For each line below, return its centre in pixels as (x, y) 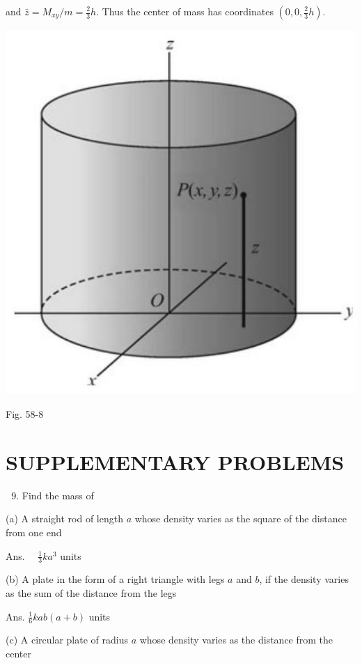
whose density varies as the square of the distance (241, 518)
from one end (34, 532)
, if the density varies (304, 579)
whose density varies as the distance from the (236, 640)
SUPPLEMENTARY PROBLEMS (175, 461)
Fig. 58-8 (25, 414)
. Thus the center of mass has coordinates (185, 11)
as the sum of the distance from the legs (91, 593)
